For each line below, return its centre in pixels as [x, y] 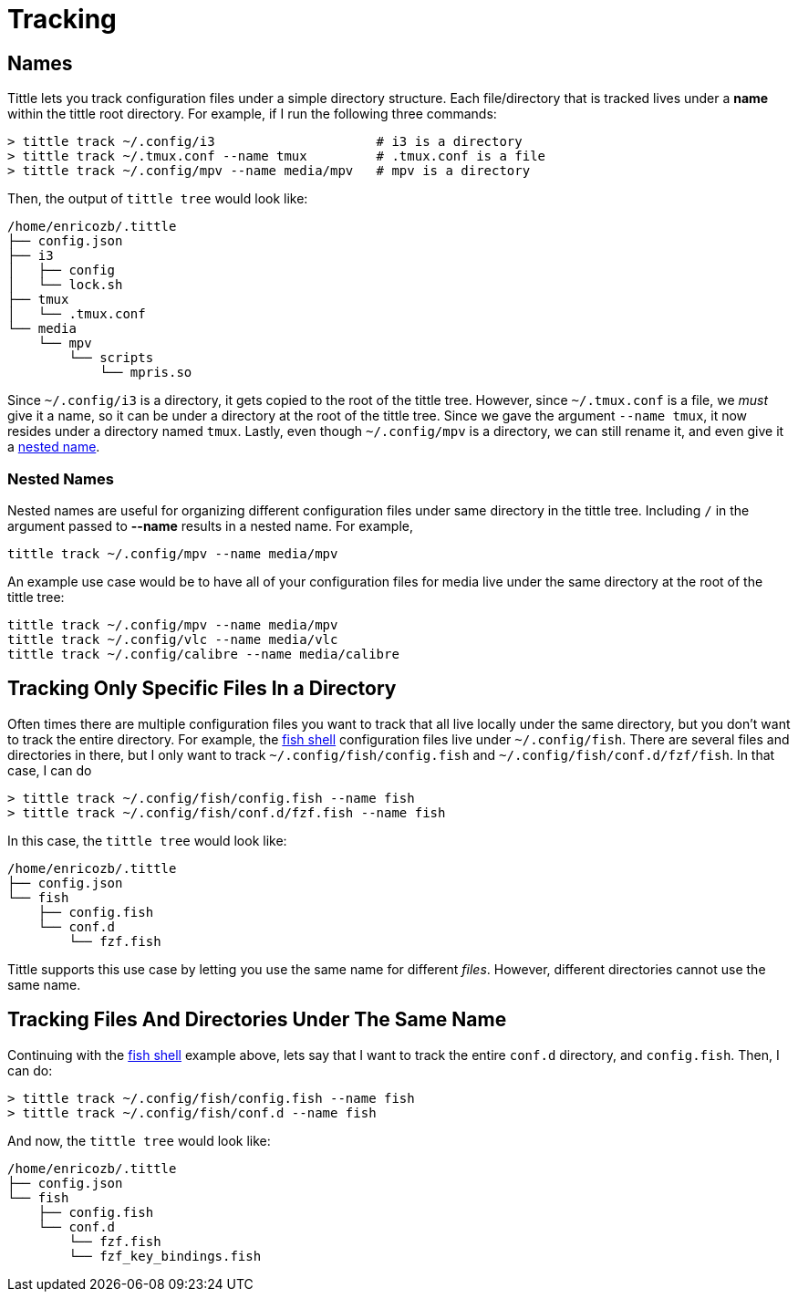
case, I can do [50, 770]
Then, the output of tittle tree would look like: [158, 199]
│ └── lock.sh [65, 285]
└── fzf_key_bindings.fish [165, 1256]
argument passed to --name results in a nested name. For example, [210, 525]
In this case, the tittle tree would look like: [147, 840]
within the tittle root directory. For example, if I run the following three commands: [252, 114]
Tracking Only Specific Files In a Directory [202, 689]
